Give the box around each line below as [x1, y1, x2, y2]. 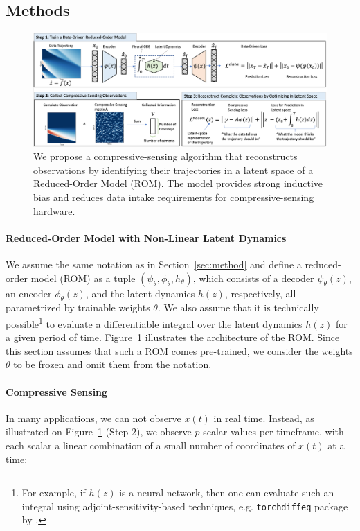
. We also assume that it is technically [157, 300, 319, 315]
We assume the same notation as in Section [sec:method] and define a [6, 256, 302, 271]
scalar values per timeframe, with [203, 424, 344, 439]
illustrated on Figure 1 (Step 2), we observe [6, 424, 192, 439]
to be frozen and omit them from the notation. [13, 357, 212, 372]
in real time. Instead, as [213, 410, 314, 425]
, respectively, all [224, 286, 296, 300]
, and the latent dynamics [85, 286, 195, 300]
